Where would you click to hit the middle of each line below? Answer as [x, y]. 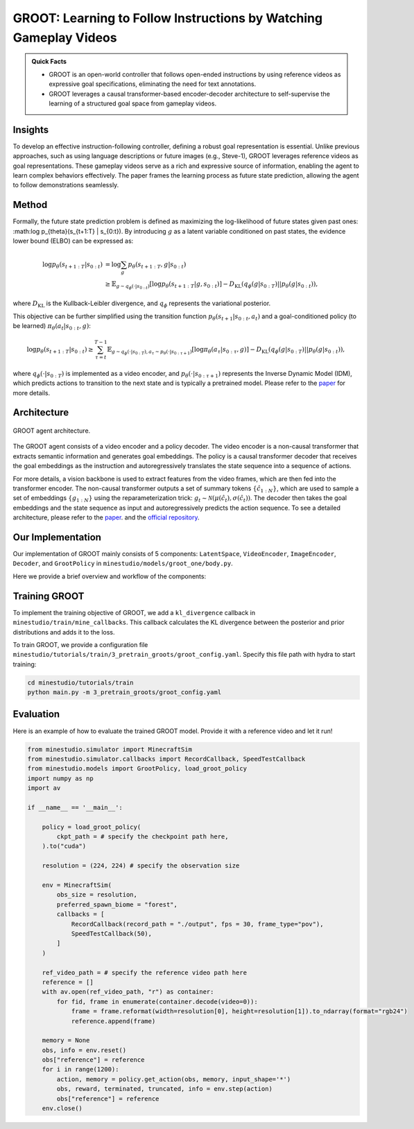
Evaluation [36, 714]
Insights [31, 129]
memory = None [66, 1041]
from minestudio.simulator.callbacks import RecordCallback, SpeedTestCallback [166, 759]
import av [44, 788]
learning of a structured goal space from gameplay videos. [133, 103]
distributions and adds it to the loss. [64, 632]
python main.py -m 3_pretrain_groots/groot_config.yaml [124, 692]
